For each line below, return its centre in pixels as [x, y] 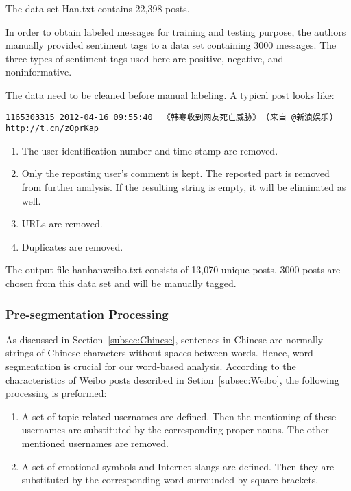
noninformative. [39, 72]
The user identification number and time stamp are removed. [150, 150]
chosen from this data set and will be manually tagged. [121, 283]
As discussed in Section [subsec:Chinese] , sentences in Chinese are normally [165, 339]
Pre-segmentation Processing [87, 313]
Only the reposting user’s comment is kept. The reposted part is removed [175, 173]
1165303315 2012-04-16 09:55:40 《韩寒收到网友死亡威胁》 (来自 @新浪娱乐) [170, 117]
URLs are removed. [62, 224]
